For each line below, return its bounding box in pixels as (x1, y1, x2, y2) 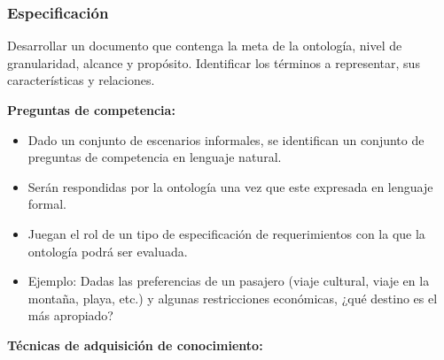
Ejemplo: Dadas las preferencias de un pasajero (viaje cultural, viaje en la (27, 272, 430, 290)
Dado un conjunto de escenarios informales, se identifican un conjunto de (27, 130, 425, 149)
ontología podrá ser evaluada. (27, 241, 188, 260)
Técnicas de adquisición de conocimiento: (7, 335, 263, 354)
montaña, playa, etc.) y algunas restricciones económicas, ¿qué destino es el (27, 288, 438, 307)
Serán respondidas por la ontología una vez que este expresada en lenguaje (27, 177, 433, 195)
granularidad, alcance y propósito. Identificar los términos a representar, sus (7, 53, 420, 72)
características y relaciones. (7, 71, 155, 89)
